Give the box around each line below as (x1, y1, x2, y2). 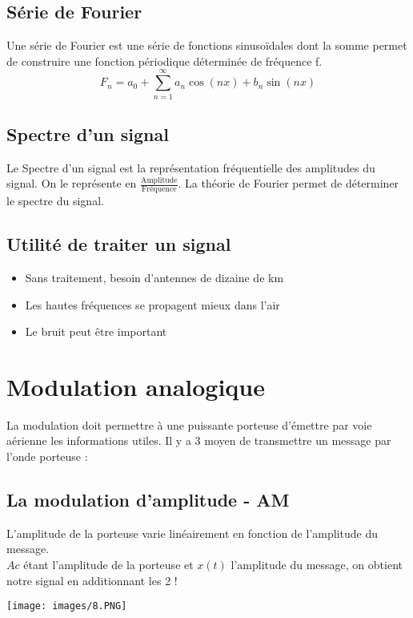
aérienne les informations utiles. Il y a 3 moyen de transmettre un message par (6, 432, 391, 449)
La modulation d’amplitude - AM (6, 487, 290, 512)
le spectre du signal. (6, 192, 104, 209)
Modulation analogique (6, 370, 266, 402)
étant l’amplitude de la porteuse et (23, 556, 194, 573)
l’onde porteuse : (6, 448, 88, 465)
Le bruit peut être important (25, 323, 167, 340)
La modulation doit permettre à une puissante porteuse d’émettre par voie (6, 416, 372, 433)
